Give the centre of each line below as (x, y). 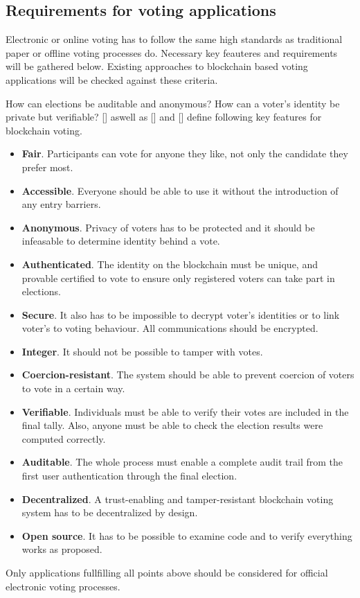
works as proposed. (62, 549)
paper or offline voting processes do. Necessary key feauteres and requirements (172, 52)
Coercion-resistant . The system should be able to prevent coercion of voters (188, 375)
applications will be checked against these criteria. (112, 79)
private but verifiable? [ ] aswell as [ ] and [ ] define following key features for (164, 117)
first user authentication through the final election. (129, 476)
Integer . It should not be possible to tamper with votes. (142, 351)
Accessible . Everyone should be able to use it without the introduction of (180, 190)
